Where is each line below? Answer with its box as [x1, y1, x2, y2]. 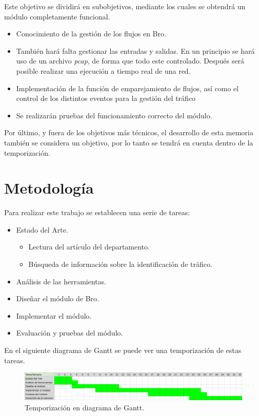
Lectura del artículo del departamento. [28, 241, 150, 252]
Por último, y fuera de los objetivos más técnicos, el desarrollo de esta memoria [4, 127, 253, 138]
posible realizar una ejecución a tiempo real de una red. [16, 65, 191, 76]
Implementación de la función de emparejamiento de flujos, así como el [16, 82, 239, 93]
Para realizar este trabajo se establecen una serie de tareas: [4, 207, 190, 218]
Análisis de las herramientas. [16, 276, 107, 286]
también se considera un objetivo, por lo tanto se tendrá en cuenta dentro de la [4, 137, 253, 148]
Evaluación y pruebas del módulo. [16, 327, 123, 338]
